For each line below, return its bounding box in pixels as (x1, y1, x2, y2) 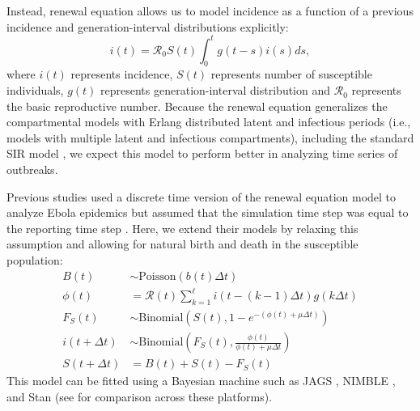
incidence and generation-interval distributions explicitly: (6, 18, 289, 35)
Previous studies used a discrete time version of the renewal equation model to (6, 188, 397, 205)
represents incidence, (70, 66, 173, 83)
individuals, (6, 82, 64, 99)
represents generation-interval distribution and (100, 82, 331, 99)
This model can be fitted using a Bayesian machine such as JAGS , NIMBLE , (6, 372, 396, 389)
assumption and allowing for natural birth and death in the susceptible (6, 235, 358, 252)
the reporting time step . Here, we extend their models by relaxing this (6, 219, 358, 236)
